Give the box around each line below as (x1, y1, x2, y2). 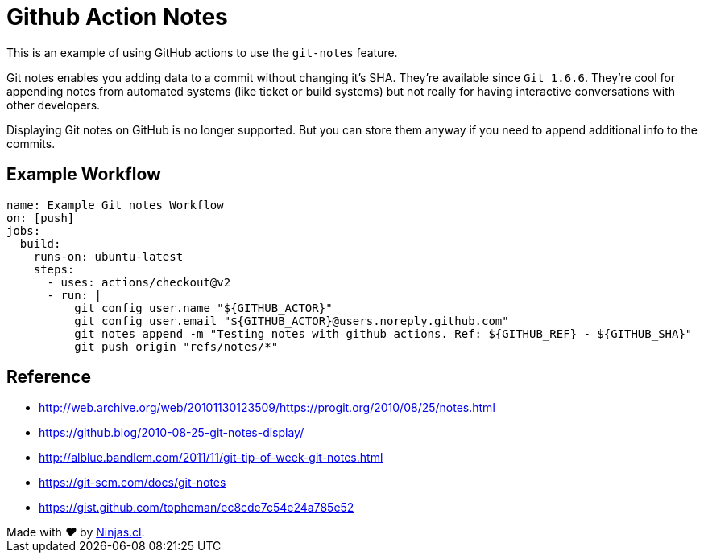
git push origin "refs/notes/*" (74, 339, 279, 353)
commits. (6, 136, 56, 150)
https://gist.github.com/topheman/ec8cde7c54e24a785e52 (39, 500, 354, 515)
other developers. (6, 97, 101, 112)
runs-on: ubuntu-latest (33, 249, 184, 263)
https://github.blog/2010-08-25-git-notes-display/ (39, 425, 304, 440)
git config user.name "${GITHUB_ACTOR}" (74, 301, 333, 314)
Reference (6, 367, 91, 388)
